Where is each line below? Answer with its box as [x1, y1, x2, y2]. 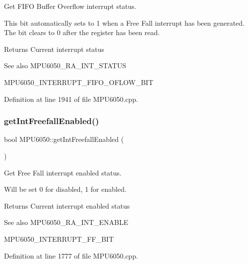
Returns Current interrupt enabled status [4, 200, 130, 211]
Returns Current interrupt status [4, 44, 105, 54]
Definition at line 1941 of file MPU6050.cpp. [4, 93, 138, 104]
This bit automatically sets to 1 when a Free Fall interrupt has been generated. [4, 17, 245, 28]
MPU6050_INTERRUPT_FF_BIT [4, 233, 114, 244]
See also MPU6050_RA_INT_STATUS [4, 60, 126, 71]
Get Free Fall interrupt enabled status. [4, 167, 122, 177]
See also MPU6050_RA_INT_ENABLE [4, 217, 128, 227]
